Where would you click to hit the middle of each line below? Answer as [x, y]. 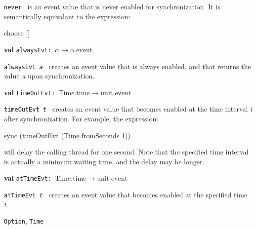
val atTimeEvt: [28, 178]
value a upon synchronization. [49, 76]
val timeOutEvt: [30, 92]
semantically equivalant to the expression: [67, 16]
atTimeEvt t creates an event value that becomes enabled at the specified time [126, 195]
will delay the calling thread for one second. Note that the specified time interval [126, 152]
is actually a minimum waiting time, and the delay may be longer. [104, 161]
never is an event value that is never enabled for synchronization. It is [112, 6]
